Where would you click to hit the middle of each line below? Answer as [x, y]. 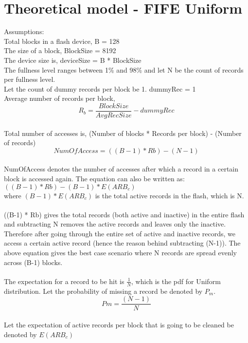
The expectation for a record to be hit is [64, 281]
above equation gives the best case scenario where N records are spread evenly [120, 253]
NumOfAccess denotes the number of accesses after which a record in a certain [121, 169]
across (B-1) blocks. [33, 262]
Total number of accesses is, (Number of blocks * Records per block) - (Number [123, 133]
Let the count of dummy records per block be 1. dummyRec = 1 [100, 88]
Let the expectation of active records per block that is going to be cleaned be [119, 324]
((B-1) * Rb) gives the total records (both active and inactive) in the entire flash [124, 214]
